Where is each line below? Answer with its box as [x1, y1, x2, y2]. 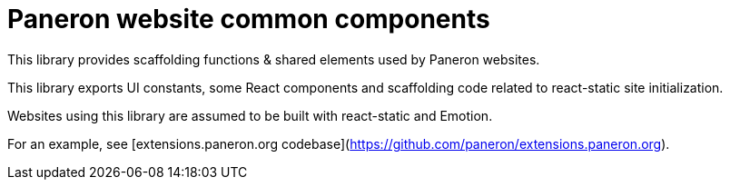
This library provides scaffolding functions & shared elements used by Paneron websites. [7, 51, 540, 67]
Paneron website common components [7, 4, 490, 34]
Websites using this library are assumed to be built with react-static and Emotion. [7, 107, 493, 123]
